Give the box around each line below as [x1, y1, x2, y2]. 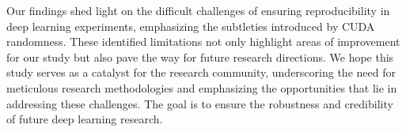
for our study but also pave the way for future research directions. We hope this [6, 48, 394, 65]
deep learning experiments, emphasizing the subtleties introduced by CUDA [6, 17, 375, 34]
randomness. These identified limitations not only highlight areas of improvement [6, 33, 400, 50]
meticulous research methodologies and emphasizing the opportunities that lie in [6, 79, 397, 96]
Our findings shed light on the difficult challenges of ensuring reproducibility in [6, 2, 390, 18]
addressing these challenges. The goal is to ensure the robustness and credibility [6, 95, 393, 111]
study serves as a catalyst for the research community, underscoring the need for [6, 64, 396, 81]
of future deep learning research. [6, 111, 163, 127]
